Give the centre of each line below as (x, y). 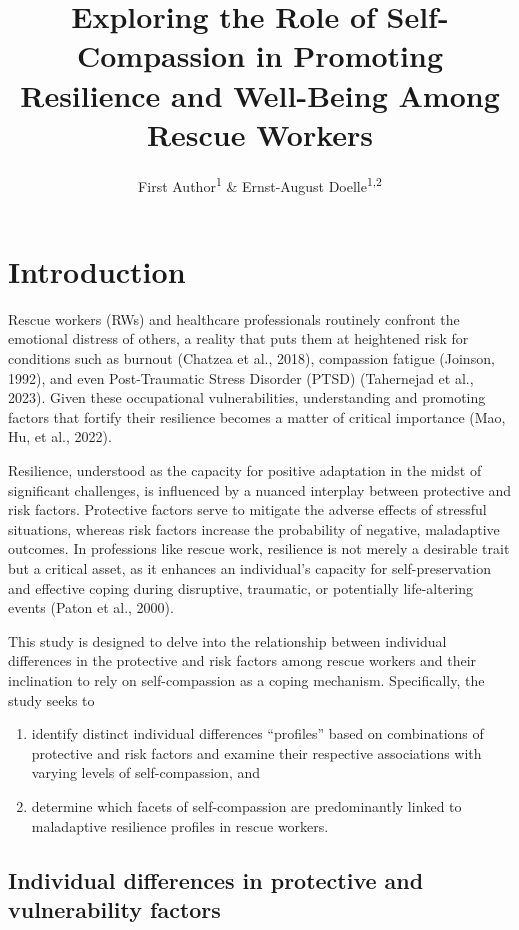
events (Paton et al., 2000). (91, 607)
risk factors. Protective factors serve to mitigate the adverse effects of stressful (247, 509)
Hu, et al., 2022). (60, 436)
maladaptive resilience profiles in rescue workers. (180, 825)
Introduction (97, 270)
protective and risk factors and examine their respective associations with (256, 752)
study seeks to (51, 699)
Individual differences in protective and (216, 879)
